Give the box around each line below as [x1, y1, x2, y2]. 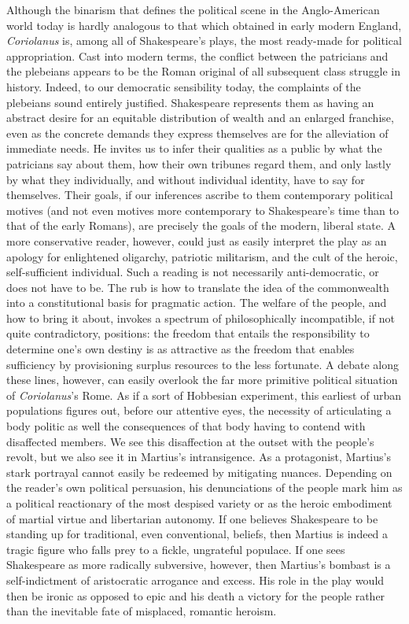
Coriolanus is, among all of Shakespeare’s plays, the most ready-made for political [6, 32, 402, 49]
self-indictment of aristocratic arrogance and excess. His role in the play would [6, 571, 385, 588]
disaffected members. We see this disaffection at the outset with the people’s [6, 433, 374, 449]
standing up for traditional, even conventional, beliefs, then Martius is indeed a [6, 526, 389, 542]
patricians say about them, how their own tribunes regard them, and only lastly [6, 155, 392, 172]
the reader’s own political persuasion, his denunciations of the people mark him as [6, 479, 403, 496]
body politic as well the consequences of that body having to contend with [6, 418, 366, 434]
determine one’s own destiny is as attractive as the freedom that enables [6, 341, 355, 357]
